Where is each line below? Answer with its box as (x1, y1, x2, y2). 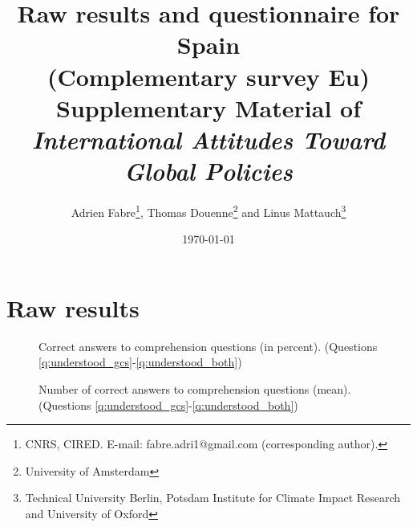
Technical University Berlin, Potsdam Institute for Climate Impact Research (25, 489, 401, 506)
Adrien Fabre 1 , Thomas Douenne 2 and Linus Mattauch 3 (71, 202, 346, 220)
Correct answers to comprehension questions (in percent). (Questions (38, 337, 378, 354)
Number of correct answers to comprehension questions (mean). (38, 381, 351, 398)
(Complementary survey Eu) (47, 59, 370, 92)
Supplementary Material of (56, 91, 361, 124)
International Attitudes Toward (31, 122, 386, 156)
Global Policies (124, 154, 293, 188)
